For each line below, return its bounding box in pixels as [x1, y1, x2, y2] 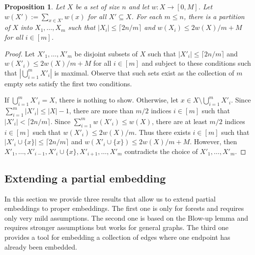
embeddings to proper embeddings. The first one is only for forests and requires [4, 203, 244, 213]
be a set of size [75, 1, 120, 11]
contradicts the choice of [124, 146, 198, 156]
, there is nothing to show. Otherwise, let [55, 95, 179, 105]
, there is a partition [183, 11, 245, 21]
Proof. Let [4, 48, 35, 58]
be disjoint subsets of [74, 48, 138, 58]
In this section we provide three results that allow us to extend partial [4, 193, 216, 204]
